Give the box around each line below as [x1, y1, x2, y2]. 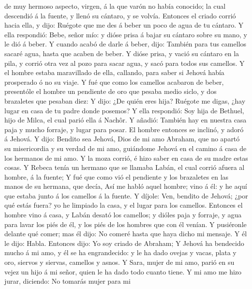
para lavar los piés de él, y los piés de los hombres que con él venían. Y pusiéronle [4, 219, 247, 229]
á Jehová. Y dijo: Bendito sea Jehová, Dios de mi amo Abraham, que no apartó [4, 134, 240, 144]
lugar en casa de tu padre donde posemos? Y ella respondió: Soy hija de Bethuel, [4, 105, 244, 115]
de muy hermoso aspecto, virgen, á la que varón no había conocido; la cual [4, 1, 226, 11]
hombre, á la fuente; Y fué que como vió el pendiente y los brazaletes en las [4, 171, 229, 182]
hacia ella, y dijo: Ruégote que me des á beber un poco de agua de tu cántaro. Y [4, 20, 244, 30]
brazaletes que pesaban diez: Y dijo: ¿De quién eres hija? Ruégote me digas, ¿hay [4, 95, 246, 106]
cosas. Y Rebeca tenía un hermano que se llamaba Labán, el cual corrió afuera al [4, 162, 245, 172]
